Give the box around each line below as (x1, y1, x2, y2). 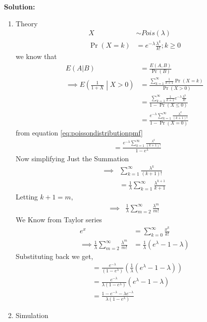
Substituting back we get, (15, 251, 93, 261)
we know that (15, 51, 57, 62)
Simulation (15, 310, 49, 320)
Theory (15, 18, 38, 28)
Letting (15, 191, 38, 201)
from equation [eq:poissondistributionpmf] (15, 127, 143, 137)
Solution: (4, 1, 35, 11)
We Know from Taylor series (15, 214, 102, 225)
